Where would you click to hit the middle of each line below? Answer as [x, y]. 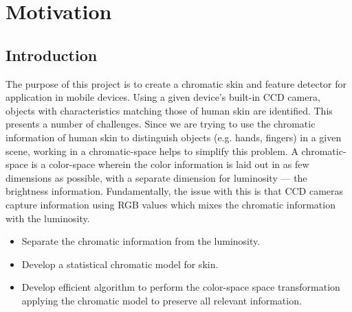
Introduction [52, 55]
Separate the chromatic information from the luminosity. [141, 241]
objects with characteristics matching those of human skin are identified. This [169, 110]
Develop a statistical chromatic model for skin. [120, 264]
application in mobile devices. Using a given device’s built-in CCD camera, [163, 97]
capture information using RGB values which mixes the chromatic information [170, 204]
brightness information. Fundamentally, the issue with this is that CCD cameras [175, 191]
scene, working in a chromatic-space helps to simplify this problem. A [152, 151]
